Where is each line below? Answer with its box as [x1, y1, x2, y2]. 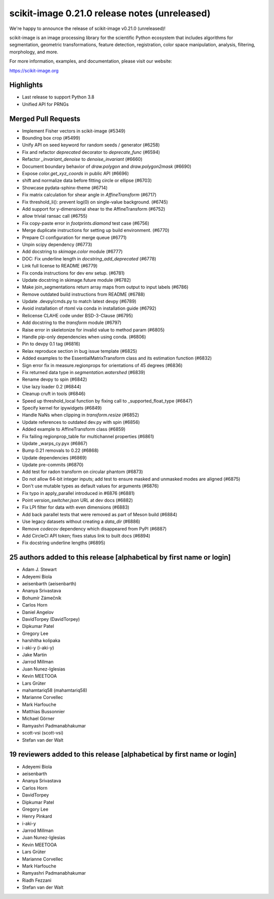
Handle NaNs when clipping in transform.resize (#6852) [22, 412, 140, 418]
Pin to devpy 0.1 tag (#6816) [22, 341, 81, 347]
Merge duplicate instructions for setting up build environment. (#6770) [22, 227, 169, 234]
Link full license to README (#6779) [22, 263, 98, 269]
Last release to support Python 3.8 [22, 94, 95, 100]
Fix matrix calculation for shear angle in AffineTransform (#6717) [22, 192, 157, 198]
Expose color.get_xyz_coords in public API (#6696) [22, 171, 129, 177]
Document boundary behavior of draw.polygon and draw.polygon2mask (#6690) [22, 163, 192, 170]
